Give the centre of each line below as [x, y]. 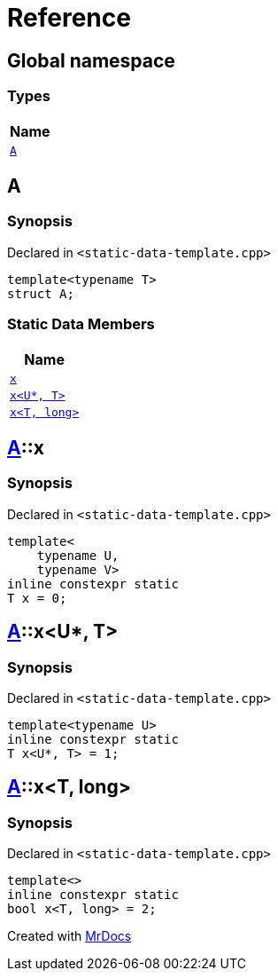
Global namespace [91, 60]
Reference [69, 18]
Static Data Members [81, 324]
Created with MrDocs [69, 936]
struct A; [41, 293]
